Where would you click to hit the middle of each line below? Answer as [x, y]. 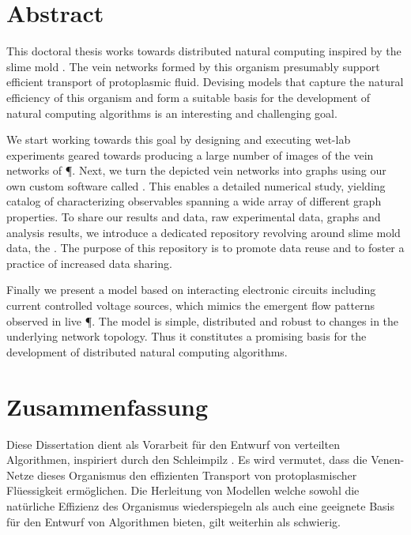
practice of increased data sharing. [89, 263]
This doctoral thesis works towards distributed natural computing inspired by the [204, 51]
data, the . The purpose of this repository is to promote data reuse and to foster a [205, 248]
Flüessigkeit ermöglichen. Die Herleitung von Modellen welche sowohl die [183, 490]
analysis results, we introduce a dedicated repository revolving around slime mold [204, 232]
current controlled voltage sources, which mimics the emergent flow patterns [190, 305]
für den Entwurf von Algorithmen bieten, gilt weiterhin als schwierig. [173, 521]
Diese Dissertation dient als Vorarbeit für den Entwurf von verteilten [173, 444]
